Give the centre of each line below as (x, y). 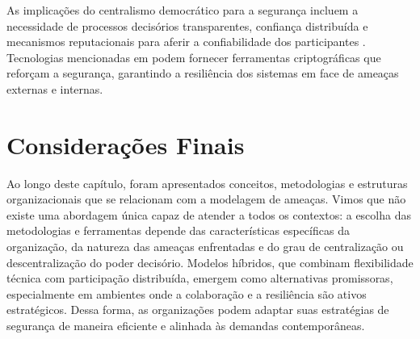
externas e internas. (55, 88)
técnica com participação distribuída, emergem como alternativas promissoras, (200, 278)
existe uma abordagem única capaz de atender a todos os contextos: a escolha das (209, 214)
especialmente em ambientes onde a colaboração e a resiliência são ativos (187, 293)
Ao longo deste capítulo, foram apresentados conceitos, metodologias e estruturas (207, 183)
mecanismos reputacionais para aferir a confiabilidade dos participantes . (186, 42)
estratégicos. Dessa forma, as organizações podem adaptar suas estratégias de (198, 310)
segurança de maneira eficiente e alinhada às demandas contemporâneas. (186, 326)
